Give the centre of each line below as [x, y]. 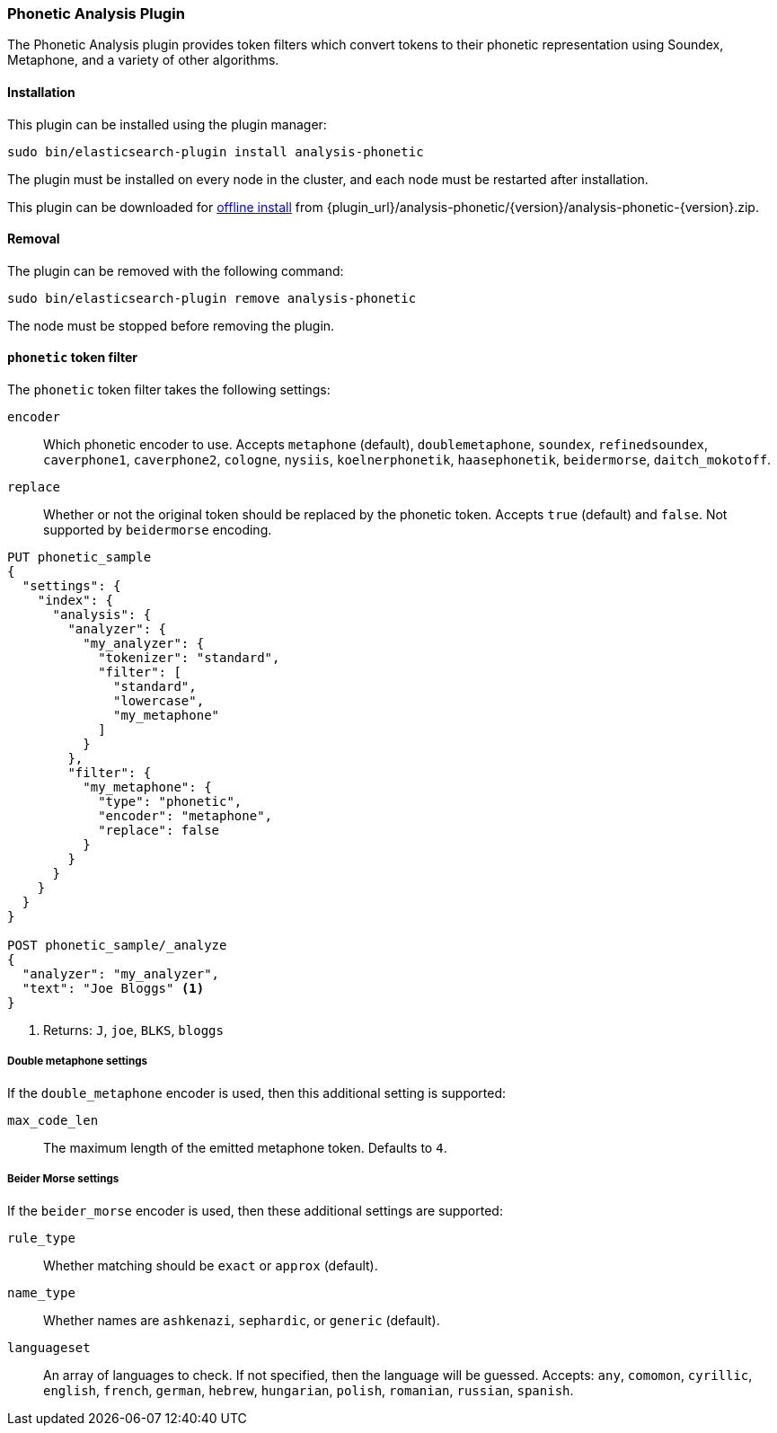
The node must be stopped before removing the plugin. [171, 325]
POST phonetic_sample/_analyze [117, 946]
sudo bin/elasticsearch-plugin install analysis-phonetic [216, 151]
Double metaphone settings [77, 1061]
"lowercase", [159, 701]
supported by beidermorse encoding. [158, 530]
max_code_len [53, 1120]
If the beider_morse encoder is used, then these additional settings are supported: [255, 1210]
